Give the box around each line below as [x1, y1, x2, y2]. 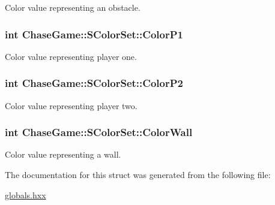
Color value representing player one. [5, 50, 137, 62]
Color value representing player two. [5, 99, 137, 111]
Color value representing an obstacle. [5, 1, 141, 13]
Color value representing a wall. [5, 148, 121, 161]
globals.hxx [5, 188, 46, 201]
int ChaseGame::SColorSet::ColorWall [5, 125, 193, 140]
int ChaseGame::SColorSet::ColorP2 [5, 76, 183, 91]
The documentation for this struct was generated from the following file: [5, 168, 271, 181]
